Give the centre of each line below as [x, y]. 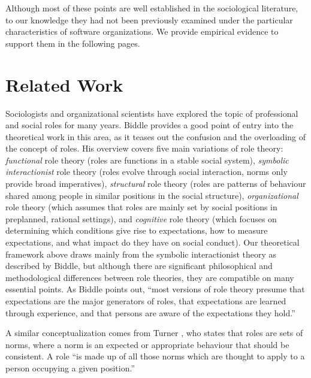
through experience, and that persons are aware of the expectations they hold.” [150, 312]
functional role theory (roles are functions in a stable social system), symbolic [147, 160]
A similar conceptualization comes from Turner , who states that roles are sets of [154, 333]
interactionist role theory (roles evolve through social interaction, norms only [147, 172]
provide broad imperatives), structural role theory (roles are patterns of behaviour [156, 184]
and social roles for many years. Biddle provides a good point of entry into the [150, 125]
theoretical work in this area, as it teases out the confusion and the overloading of [156, 136]
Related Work [64, 84]
